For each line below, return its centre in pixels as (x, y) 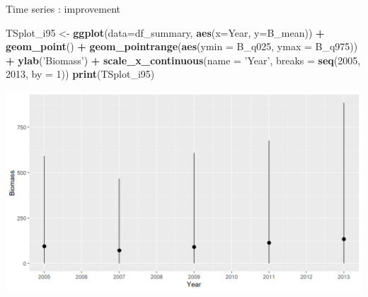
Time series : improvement (63, 8)
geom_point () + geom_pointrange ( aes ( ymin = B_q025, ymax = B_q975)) (182, 46)
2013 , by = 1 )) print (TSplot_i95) (80, 74)
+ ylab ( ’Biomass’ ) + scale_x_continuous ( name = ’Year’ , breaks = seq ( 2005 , (183, 60)
